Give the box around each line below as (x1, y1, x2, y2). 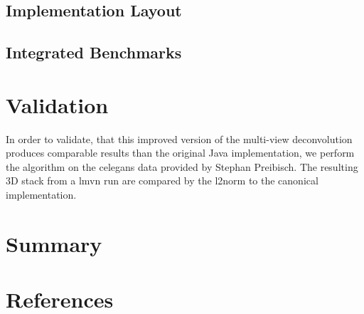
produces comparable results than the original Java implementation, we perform (6, 145, 355, 160)
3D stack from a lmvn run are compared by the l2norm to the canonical (6, 173, 318, 188)
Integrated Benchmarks (6, 41, 182, 63)
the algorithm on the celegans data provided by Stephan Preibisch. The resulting (6, 159, 358, 174)
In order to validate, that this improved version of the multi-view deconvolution (6, 131, 353, 146)
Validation (6, 90, 109, 119)
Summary (6, 229, 102, 258)
